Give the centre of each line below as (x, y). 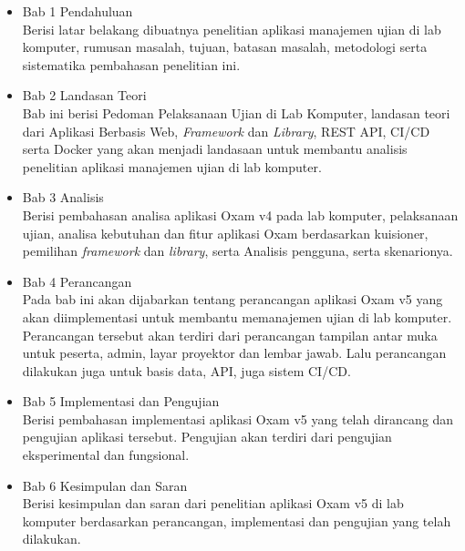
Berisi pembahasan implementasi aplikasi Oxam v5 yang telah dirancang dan (238, 418)
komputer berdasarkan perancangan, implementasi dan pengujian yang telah (237, 520)
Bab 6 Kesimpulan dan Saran (105, 485)
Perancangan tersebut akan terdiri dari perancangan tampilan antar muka (230, 335)
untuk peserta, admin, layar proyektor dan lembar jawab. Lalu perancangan (234, 353)
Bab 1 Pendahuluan (77, 11)
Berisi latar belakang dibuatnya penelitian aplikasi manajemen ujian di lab (232, 29)
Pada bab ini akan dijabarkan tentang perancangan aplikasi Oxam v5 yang (232, 299)
